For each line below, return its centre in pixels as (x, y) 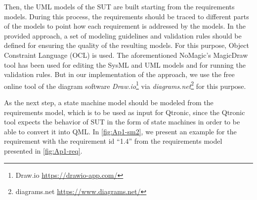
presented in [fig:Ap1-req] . (43, 150)
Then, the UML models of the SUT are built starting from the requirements (119, 6)
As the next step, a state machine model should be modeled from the (109, 102)
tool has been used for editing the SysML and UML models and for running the (125, 64)
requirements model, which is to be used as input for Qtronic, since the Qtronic (125, 112)
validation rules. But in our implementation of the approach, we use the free (119, 74)
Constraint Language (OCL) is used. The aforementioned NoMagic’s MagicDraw (126, 55)
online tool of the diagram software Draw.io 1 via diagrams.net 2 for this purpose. (125, 85)
